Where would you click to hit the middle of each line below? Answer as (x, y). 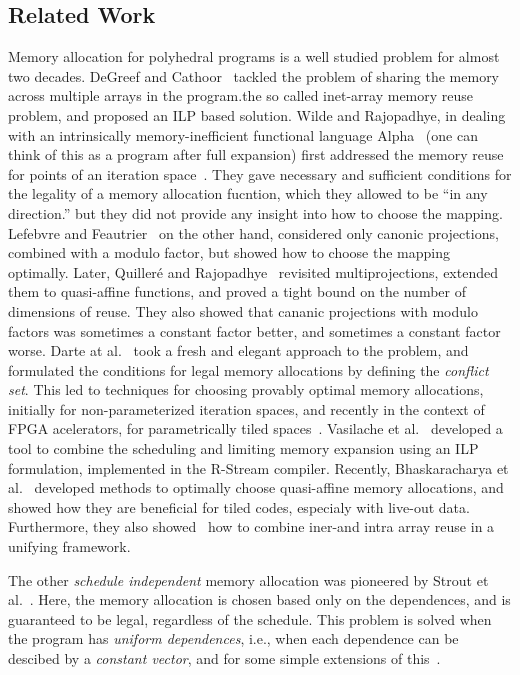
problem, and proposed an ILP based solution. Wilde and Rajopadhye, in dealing (257, 114)
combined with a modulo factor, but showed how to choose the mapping (229, 252)
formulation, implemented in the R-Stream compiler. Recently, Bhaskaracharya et (258, 467)
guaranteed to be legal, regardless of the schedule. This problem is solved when (250, 618)
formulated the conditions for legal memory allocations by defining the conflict (248, 369)
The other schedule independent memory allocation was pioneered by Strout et (248, 579)
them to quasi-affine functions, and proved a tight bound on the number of (237, 291)
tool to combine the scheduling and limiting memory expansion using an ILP (243, 448)
